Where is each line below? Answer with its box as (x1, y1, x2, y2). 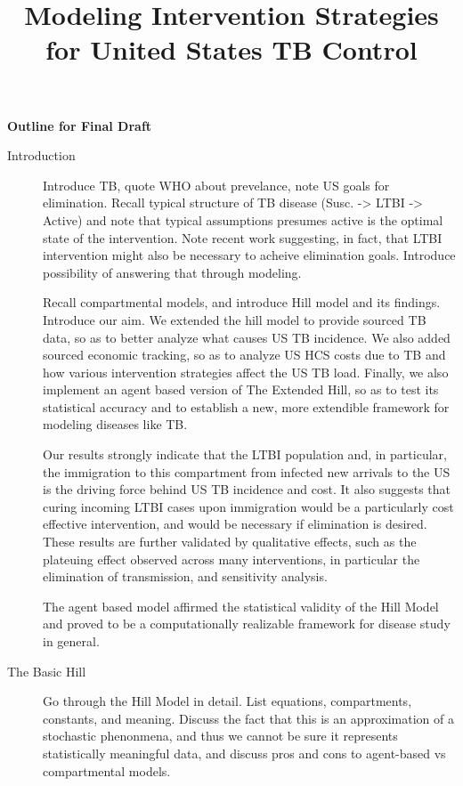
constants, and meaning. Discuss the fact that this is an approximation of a (43, 709, 454, 727)
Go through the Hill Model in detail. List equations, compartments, (43, 692, 412, 710)
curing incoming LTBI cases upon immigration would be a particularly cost (43, 497, 454, 515)
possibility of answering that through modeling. (43, 263, 302, 281)
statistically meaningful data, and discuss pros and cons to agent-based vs (43, 743, 446, 762)
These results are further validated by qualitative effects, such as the (43, 532, 417, 551)
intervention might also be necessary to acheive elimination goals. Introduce (43, 246, 456, 264)
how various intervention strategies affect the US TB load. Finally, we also (43, 362, 449, 381)
